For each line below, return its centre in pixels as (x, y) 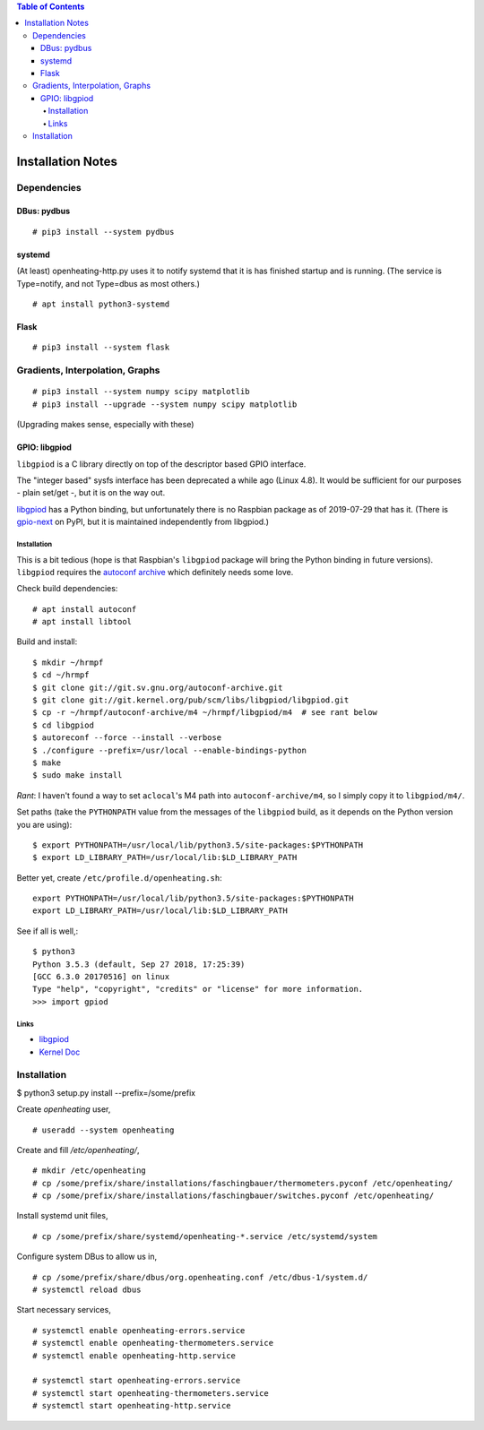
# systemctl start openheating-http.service (132, 1406)
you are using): (44, 824)
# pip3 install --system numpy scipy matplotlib (141, 392)
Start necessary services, (64, 1310)
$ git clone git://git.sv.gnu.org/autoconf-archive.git (158, 687)
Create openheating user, (64, 1109)
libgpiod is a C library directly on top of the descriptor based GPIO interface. (161, 464)
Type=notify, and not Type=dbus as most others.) (108, 283)
